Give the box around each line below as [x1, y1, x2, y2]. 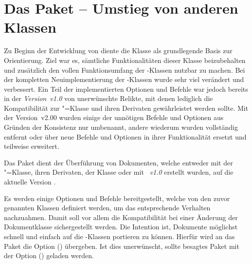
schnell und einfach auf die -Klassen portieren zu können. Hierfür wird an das [4, 231, 235, 241]
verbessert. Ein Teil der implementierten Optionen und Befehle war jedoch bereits [4, 83, 248, 94]
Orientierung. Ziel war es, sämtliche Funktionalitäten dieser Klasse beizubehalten [4, 55, 246, 65]
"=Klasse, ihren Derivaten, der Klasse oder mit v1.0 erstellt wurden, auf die [4, 167, 234, 177]
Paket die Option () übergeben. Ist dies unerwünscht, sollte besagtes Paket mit [4, 241, 239, 251]
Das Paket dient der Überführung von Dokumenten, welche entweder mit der [4, 157, 233, 167]
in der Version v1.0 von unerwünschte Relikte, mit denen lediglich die [4, 93, 213, 103]
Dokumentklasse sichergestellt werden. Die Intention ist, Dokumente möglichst [4, 222, 238, 232]
